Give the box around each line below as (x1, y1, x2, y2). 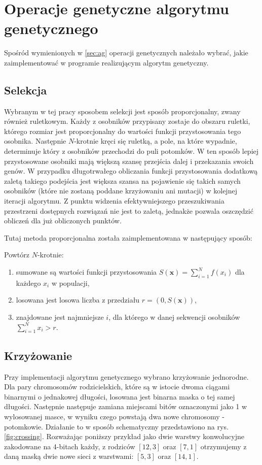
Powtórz (4, 249, 30, 260)
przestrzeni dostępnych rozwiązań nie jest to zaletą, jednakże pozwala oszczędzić (4, 205, 253, 216)
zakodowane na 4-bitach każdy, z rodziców (4, 441, 135, 451)
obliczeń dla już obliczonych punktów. (4, 215, 122, 226)
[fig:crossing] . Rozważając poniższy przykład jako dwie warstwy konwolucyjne (4, 431, 244, 442)
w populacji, (51, 277, 90, 288)
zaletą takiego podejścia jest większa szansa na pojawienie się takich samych (4, 175, 241, 186)
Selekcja (4, 82, 47, 97)
